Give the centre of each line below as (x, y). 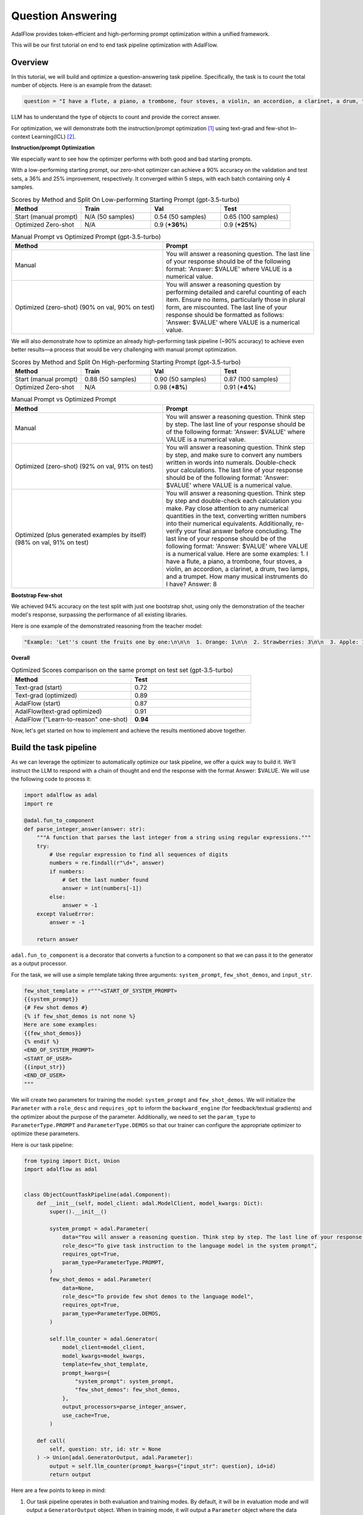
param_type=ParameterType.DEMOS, (112, 1313)
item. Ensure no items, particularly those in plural (236, 300)
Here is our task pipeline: (42, 1145)
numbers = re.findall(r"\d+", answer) (107, 863)
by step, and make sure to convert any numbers (234, 454)
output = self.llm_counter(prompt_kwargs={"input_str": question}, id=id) (163, 1466)
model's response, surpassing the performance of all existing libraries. (99, 614)
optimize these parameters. (45, 1134)
